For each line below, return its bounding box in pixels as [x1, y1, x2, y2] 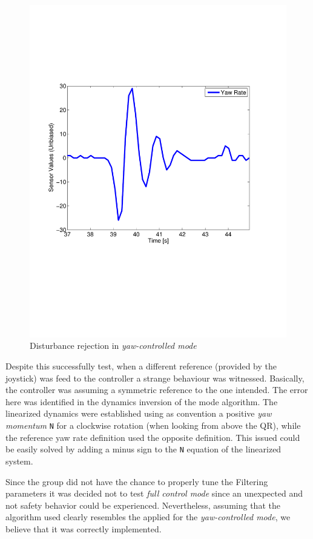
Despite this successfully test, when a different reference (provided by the [5, 360, 277, 372]
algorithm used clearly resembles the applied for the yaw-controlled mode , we [5, 511, 291, 523]
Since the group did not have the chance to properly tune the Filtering [5, 475, 268, 488]
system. [5, 454, 33, 467]
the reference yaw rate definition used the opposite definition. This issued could [5, 431, 300, 443]
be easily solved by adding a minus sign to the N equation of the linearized [5, 443, 282, 455]
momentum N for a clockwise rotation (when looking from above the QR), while [5, 419, 301, 432]
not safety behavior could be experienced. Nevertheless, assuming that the [5, 498, 280, 511]
